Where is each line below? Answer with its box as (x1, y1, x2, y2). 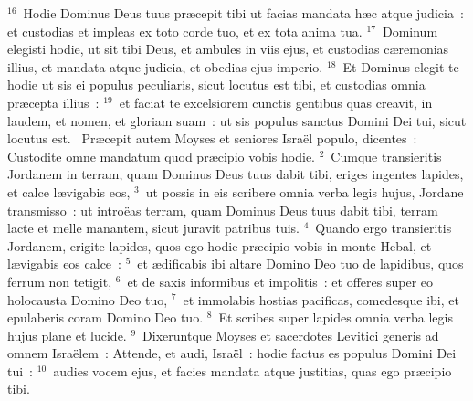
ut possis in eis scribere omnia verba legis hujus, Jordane (145, 182, 464, 201)
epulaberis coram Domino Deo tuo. (7, 308, 204, 327)
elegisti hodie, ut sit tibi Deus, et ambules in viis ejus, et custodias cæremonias (7, 39, 449, 58)
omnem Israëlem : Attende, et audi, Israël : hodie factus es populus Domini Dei (7, 343, 457, 363)
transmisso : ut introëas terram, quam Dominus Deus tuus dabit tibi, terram (7, 200, 438, 219)
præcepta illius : (7, 92, 100, 111)
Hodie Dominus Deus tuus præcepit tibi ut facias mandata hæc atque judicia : (23, 4, 464, 22)
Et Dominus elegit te (342, 57, 459, 76)
